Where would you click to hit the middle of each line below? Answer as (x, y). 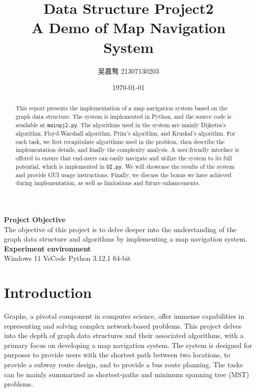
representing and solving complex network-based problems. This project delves (123, 325)
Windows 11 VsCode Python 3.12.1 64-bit (67, 258)
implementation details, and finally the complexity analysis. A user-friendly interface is (127, 150)
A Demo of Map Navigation (128, 27)
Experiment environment (47, 248)
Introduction (48, 292)
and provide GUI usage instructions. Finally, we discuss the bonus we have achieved (124, 174)
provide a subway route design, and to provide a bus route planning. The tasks (124, 365)
